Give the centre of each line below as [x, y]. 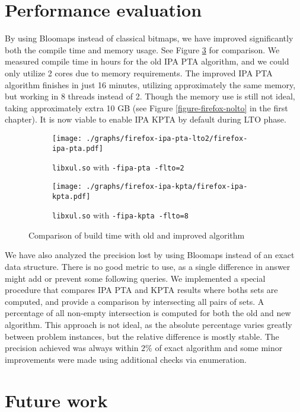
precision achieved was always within [72, 348]
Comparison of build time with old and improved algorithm [137, 235]
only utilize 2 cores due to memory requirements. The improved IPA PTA [139, 73]
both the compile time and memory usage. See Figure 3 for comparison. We [142, 49]
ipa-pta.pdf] [78, 148]
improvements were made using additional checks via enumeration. [126, 359]
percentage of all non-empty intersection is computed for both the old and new [148, 313]
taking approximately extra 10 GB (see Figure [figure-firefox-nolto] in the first [146, 107]
